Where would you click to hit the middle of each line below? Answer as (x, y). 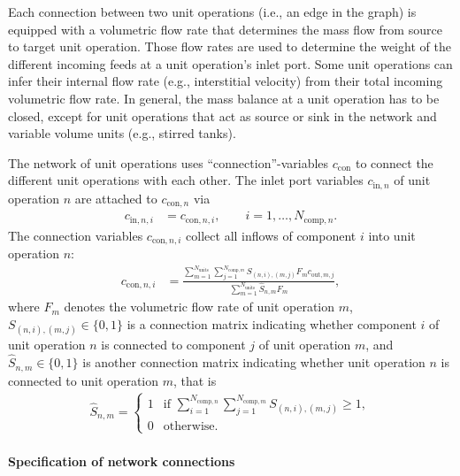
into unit (392, 235)
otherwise (189, 427)
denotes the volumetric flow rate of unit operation (199, 307)
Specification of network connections (122, 461)
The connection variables (76, 235)
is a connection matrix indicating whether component (272, 324)
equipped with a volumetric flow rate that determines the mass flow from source (225, 29)
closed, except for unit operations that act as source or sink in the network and (222, 115)
